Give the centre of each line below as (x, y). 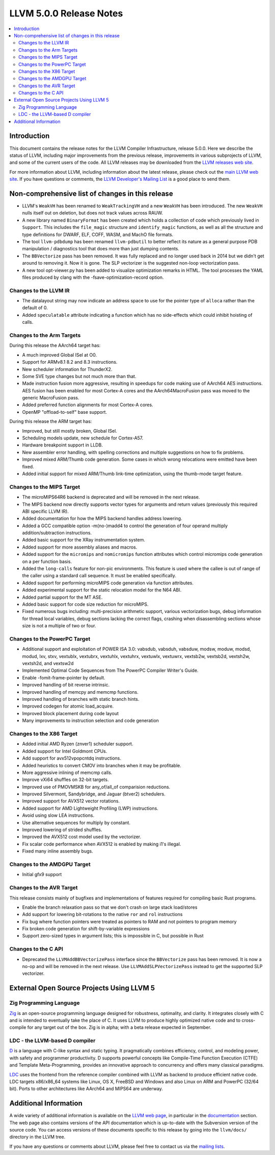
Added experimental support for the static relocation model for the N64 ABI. (102, 590)
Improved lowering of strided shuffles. (62, 830)
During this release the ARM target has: (51, 421)
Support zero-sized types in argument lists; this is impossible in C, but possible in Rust (113, 936)
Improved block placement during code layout (71, 713)
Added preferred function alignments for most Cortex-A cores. (88, 405)
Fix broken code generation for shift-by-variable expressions (86, 929)
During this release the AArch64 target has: (55, 345)
